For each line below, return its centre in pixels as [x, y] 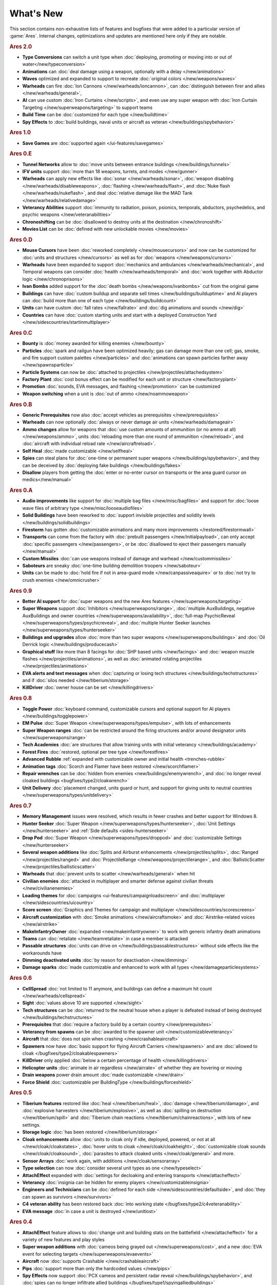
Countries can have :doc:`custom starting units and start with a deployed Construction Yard [120, 315]
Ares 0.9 [21, 591]
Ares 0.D [21, 240]
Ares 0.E [21, 154]
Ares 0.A [21, 490]
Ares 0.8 [21, 698]
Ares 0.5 [21, 1093]
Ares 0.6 [21, 978]
